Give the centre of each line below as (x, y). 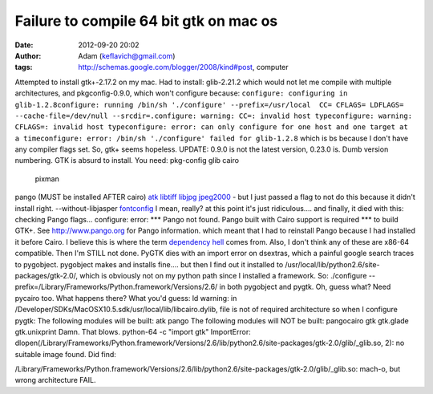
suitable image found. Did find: (65, 354)
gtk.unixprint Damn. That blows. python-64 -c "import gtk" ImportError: (133, 331)
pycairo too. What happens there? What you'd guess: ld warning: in (126, 298)
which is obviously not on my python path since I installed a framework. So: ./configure (223, 275)
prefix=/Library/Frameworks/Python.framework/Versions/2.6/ (116, 287)
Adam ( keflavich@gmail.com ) (127, 55)
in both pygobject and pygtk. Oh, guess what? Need (305, 287)
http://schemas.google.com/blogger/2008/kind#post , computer (183, 67)
